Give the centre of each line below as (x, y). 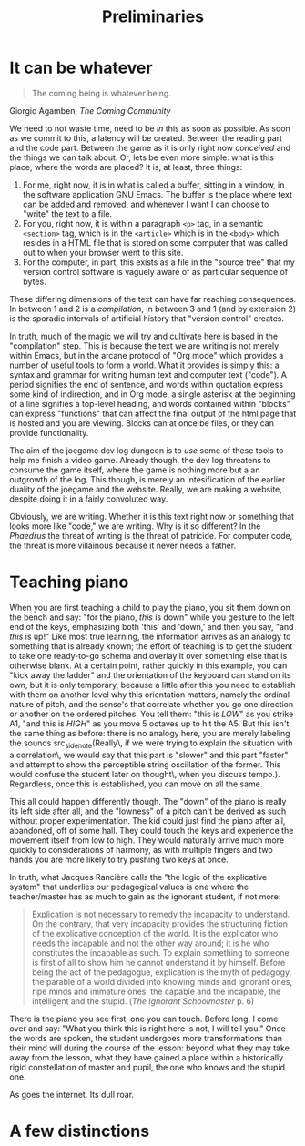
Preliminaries (153, 17)
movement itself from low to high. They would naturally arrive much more (147, 840)
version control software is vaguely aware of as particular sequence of (155, 271)
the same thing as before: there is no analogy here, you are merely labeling (150, 733)
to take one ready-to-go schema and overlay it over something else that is (148, 655)
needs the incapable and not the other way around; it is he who (150, 943)
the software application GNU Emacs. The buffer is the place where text (158, 194)
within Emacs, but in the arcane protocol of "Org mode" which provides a (147, 355)
